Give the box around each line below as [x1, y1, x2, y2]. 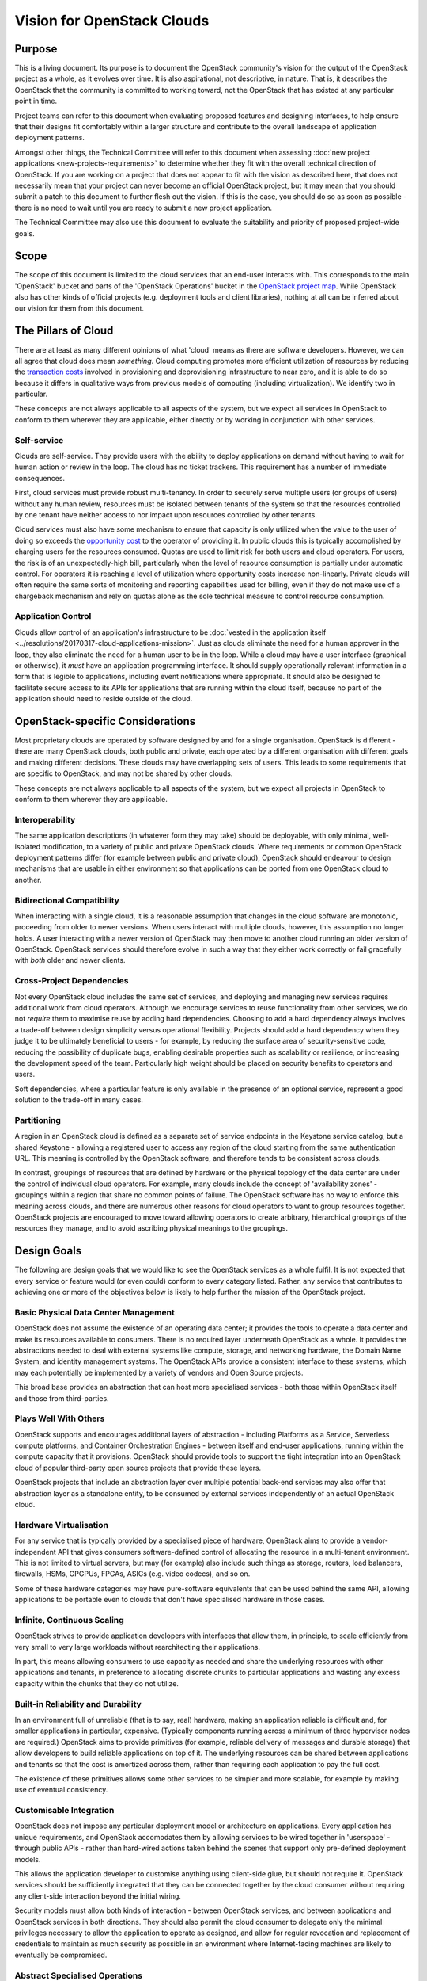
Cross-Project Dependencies [14, 975, 129, 987]
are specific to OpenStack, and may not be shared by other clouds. [14, 769, 233, 778]
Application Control [14, 611, 92, 622]
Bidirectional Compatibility [14, 895, 120, 906]
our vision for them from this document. [14, 303, 145, 313]
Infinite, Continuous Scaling [14, 1614, 124, 1625]
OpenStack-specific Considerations [14, 714, 196, 728]
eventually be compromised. [14, 1950, 108, 1960]
